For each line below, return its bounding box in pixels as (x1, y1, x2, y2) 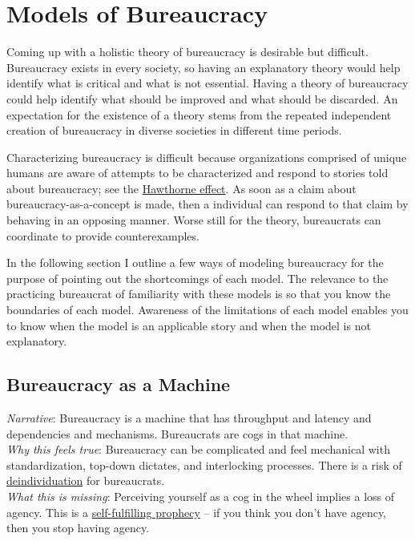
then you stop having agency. (6, 519, 150, 536)
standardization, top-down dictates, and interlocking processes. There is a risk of (6, 456, 402, 473)
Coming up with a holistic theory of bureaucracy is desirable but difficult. (6, 43, 369, 60)
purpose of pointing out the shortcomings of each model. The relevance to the (6, 269, 389, 286)
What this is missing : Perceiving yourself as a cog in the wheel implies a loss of (6, 487, 395, 504)
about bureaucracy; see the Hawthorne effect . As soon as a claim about (6, 180, 357, 196)
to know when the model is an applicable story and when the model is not (6, 317, 371, 333)
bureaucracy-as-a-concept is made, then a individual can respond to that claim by (6, 196, 409, 212)
